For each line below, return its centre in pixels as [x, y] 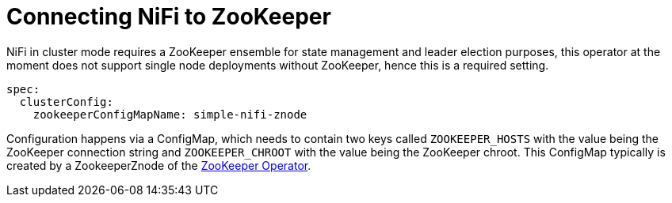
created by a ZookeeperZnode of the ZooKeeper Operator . [159, 165]
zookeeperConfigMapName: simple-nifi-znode [170, 114]
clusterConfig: [66, 101]
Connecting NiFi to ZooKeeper [169, 17]
